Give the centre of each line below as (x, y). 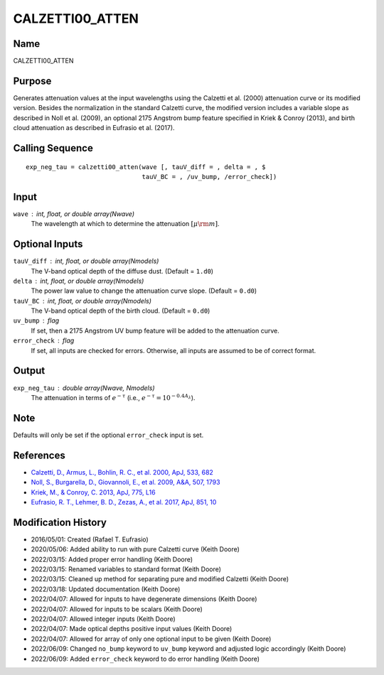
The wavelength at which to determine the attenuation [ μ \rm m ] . (125, 224)
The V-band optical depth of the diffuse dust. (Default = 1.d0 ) (122, 271)
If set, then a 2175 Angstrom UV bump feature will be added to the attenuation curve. (155, 330)
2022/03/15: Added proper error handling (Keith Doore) (112, 559)
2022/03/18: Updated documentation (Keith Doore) (106, 589)
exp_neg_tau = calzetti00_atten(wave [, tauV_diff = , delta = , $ (146, 167)
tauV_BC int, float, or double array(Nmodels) (82, 301)
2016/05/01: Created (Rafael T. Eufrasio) (90, 539)
